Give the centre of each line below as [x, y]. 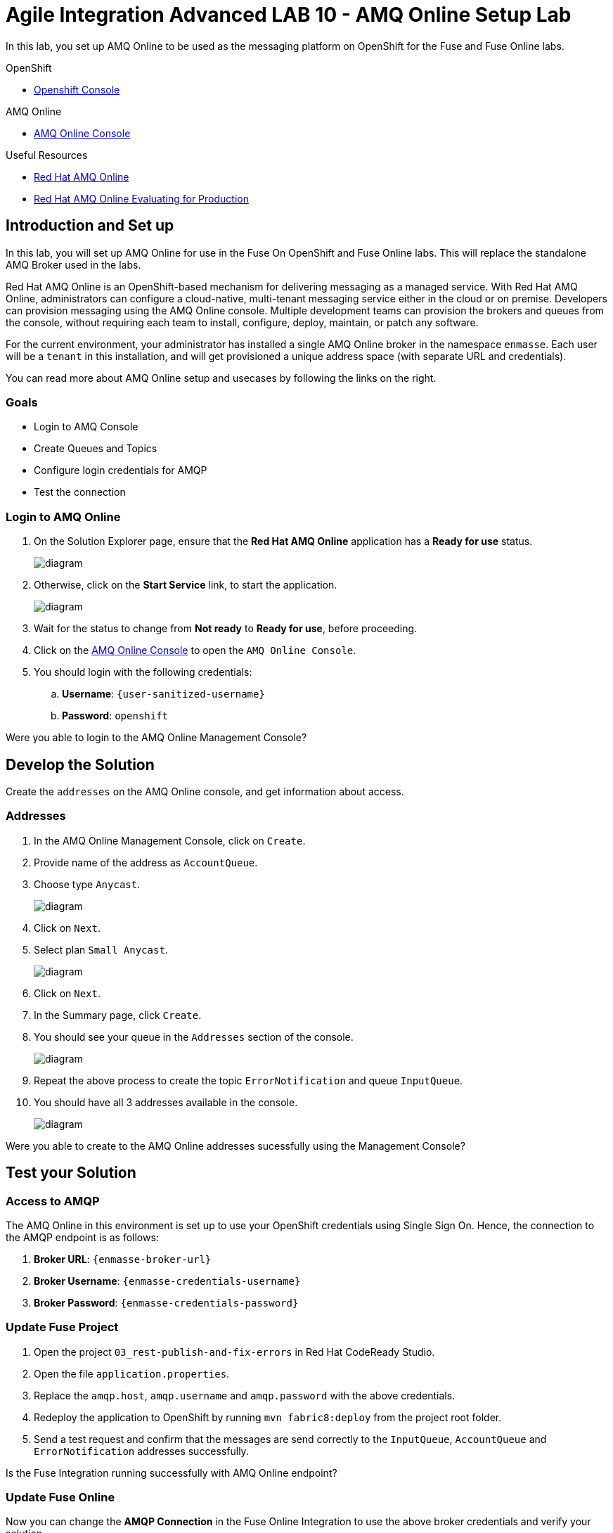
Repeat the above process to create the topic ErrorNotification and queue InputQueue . [249, 1080]
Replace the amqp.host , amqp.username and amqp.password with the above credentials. [245, 1395]
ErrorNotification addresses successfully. [141, 1451]
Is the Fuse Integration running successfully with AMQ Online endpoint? [172, 1473]
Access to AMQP [53, 1201]
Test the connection [80, 492]
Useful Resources [47, 155]
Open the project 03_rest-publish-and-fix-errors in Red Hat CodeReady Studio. [234, 1352]
